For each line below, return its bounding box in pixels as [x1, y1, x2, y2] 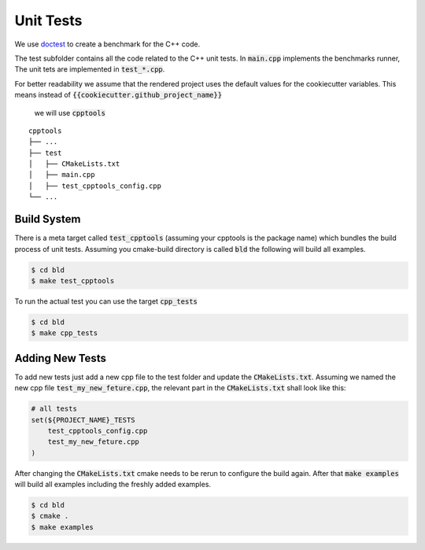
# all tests [31, 404, 78, 413]
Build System [14, 212, 81, 226]
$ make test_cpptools [31, 276, 115, 285]
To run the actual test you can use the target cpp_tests [14, 296, 198, 306]
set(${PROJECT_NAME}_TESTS [31, 415, 135, 424]
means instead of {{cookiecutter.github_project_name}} [14, 90, 223, 100]
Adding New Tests [14, 351, 106, 365]
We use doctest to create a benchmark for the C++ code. [14, 39, 201, 49]
